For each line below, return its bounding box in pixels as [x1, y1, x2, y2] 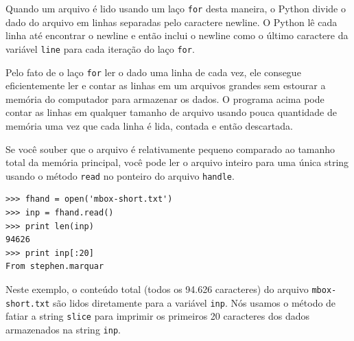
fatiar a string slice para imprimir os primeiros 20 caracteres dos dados [5, 309, 309, 323]
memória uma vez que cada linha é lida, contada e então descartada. [5, 118, 293, 132]
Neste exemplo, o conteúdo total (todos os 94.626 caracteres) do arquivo [5, 281, 309, 296]
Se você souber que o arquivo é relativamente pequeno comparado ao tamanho [5, 141, 335, 156]
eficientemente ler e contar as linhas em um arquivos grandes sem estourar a [5, 78, 326, 93]
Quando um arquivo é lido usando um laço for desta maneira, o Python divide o [5, 1, 346, 15]
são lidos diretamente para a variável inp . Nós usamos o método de [53, 295, 336, 309]
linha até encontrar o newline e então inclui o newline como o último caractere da [5, 28, 349, 43]
